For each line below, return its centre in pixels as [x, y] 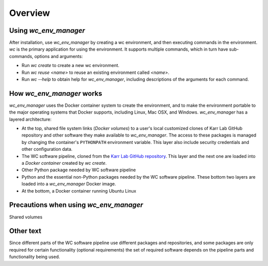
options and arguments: [58, 56]
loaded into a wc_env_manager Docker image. [69, 184]
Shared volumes [26, 217]
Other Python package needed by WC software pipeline [79, 170]
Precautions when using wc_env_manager [76, 205]
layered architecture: [30, 119]
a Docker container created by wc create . [64, 163]
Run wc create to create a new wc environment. [70, 66]
